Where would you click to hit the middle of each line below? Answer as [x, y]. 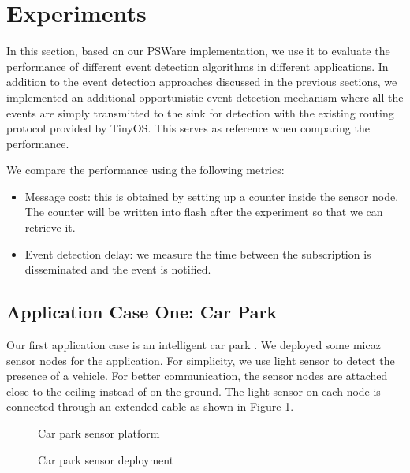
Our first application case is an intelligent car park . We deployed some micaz [194, 345]
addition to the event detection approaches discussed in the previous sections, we [202, 82]
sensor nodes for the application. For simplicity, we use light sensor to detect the [201, 360]
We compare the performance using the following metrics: [145, 170]
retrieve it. [50, 227]
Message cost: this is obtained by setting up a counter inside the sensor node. [212, 196]
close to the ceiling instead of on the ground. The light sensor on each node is [194, 391]
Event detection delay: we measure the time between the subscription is [198, 253]
